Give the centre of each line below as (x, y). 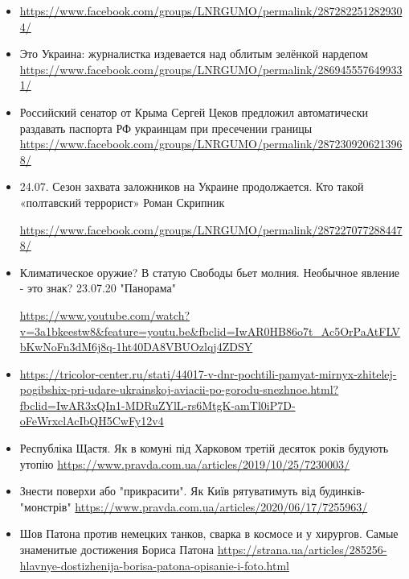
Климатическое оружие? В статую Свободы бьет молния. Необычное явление (210, 272)
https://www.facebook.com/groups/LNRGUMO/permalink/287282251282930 (211, 10)
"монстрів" (45, 506)
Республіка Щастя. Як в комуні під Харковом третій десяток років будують (204, 448)
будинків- (342, 491)
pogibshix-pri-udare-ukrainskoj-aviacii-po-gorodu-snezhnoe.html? (179, 389)
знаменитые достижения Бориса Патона (117, 550)
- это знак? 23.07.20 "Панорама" (98, 288)
